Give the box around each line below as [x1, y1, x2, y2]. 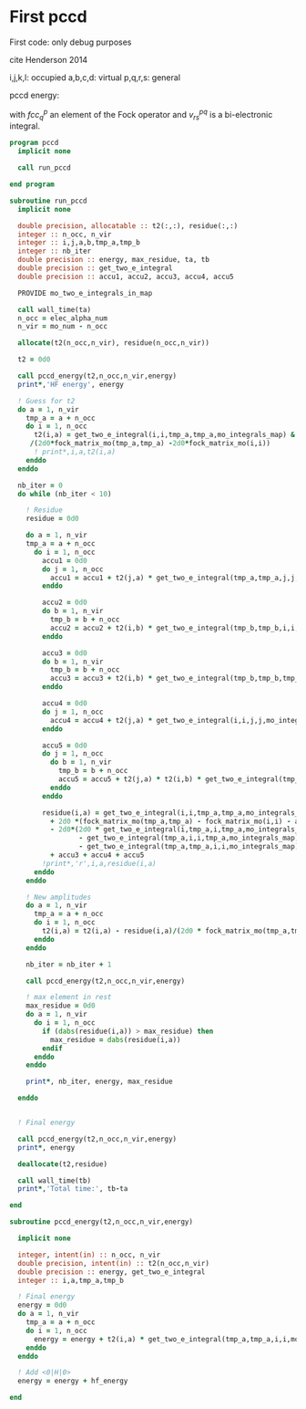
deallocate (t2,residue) [17, 1159, 107, 1169]
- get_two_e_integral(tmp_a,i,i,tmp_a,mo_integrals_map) [78, 833, 300, 843]
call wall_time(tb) [17, 1175, 92, 1185]
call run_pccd [17, 163, 71, 172]
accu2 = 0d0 [42, 598, 88, 608]
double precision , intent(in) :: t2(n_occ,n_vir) [17, 1258, 209, 1268]
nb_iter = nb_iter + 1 [25, 960, 112, 969]
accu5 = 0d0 [42, 741, 88, 750]
